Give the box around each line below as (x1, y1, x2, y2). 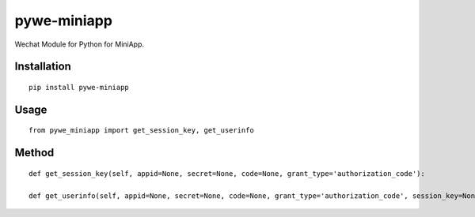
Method (14, 146, 55, 159)
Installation (14, 60, 71, 73)
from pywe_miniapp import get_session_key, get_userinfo (28, 126, 255, 135)
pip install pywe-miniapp (28, 83, 130, 92)
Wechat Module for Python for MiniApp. (14, 39, 145, 49)
